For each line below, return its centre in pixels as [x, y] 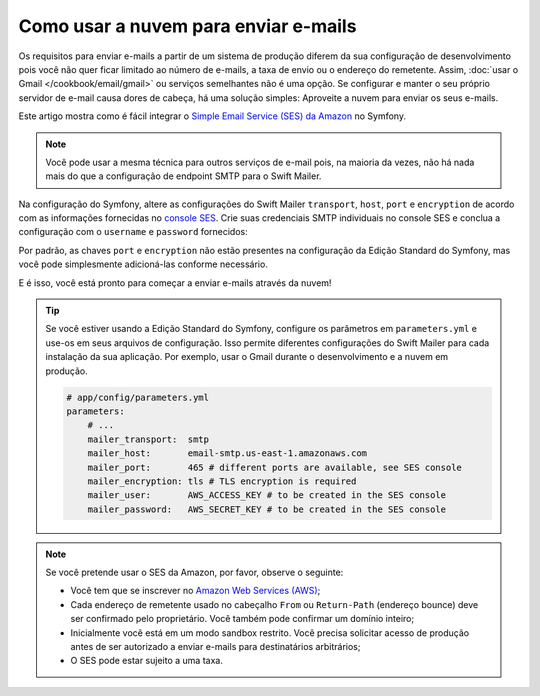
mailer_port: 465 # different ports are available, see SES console [274, 467]
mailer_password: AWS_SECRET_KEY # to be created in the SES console [267, 509]
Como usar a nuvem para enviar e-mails [187, 26]
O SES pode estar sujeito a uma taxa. [147, 661]
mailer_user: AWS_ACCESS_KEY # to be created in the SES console [267, 495]
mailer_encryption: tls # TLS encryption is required [222, 481]
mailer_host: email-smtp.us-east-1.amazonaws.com [227, 453]
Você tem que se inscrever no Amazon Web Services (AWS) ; [195, 591]
